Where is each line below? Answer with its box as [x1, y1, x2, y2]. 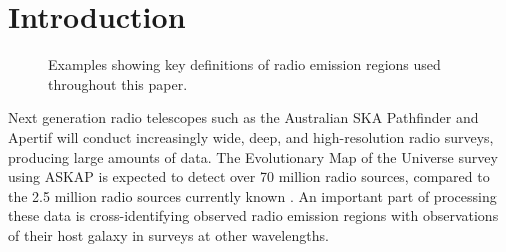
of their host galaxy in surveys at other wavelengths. [8, 224, 329, 245]
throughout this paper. [48, 73, 188, 94]
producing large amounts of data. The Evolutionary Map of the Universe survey [8, 146, 498, 167]
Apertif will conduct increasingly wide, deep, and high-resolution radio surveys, [8, 126, 494, 147]
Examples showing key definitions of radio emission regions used [48, 54, 441, 75]
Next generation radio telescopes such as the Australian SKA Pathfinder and [8, 107, 479, 128]
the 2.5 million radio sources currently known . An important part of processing [8, 185, 497, 206]
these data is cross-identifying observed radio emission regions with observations [8, 205, 499, 226]
